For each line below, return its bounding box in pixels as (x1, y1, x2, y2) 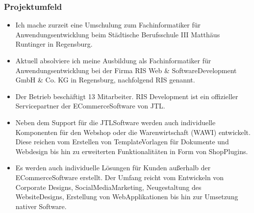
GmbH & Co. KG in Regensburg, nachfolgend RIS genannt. (15, 75, 195, 85)
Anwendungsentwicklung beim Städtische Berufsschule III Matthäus (15, 29, 220, 39)
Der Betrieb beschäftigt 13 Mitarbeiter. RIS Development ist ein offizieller (15, 91, 238, 101)
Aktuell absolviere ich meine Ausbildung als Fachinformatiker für (15, 55, 211, 65)
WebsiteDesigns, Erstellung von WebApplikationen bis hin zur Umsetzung (15, 191, 238, 202)
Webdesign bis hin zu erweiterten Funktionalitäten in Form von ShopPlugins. (15, 146, 248, 156)
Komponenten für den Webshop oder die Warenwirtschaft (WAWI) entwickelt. (15, 127, 251, 137)
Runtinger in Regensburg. (15, 39, 93, 49)
